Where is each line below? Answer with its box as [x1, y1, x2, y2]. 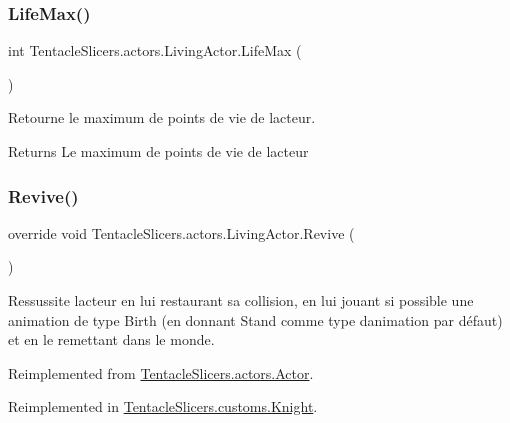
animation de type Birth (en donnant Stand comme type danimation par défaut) [8, 309, 503, 330]
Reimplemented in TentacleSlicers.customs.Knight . [8, 396, 318, 417]
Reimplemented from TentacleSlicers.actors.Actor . [8, 362, 314, 383]
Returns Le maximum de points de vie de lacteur [8, 141, 309, 161]
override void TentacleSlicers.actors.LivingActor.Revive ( [8, 222, 355, 243]
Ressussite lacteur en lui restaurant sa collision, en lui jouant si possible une [8, 290, 474, 310]
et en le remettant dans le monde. [8, 329, 215, 350]
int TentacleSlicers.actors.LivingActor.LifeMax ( [8, 40, 302, 61]
